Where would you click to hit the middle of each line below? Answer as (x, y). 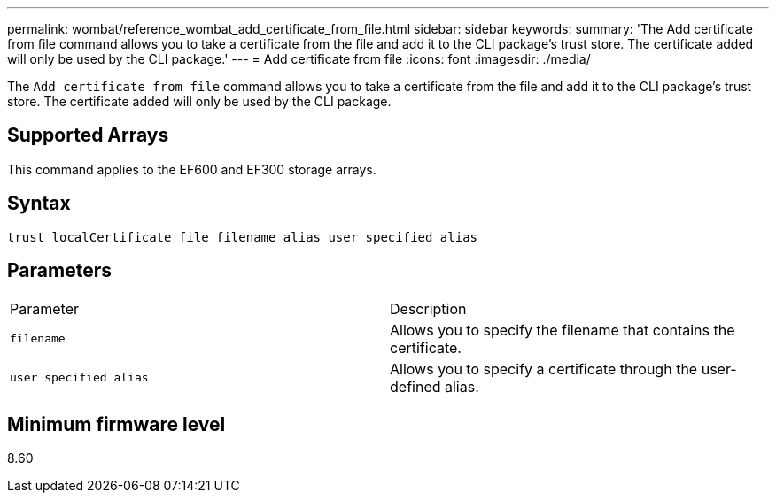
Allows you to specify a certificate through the (544, 369)
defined (415, 386)
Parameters (59, 271)
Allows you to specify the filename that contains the (563, 330)
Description (428, 308)
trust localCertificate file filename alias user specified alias (243, 237)
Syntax (39, 204)
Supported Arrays (88, 135)
